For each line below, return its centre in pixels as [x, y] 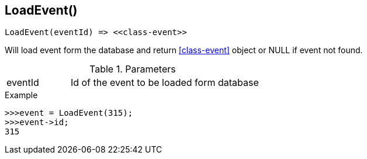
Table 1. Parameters [133, 69]
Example [21, 95]
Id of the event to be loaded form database [165, 83]
